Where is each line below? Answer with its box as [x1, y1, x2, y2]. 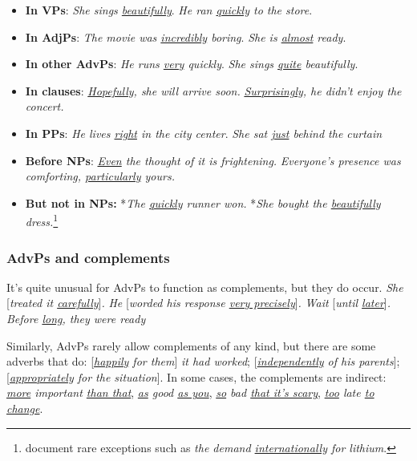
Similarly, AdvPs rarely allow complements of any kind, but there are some [6, 337, 376, 354]
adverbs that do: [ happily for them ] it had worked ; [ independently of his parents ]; [6, 353, 400, 370]
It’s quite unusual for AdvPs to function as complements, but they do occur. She [6, 278, 403, 295]
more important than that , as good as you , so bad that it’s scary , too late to [6, 384, 374, 401]
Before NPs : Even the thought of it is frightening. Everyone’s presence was [25, 152, 401, 168]
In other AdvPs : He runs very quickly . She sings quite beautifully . [25, 55, 358, 72]
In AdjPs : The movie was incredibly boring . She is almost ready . [25, 28, 346, 45]
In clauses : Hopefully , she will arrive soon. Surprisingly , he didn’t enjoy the [25, 82, 402, 99]
